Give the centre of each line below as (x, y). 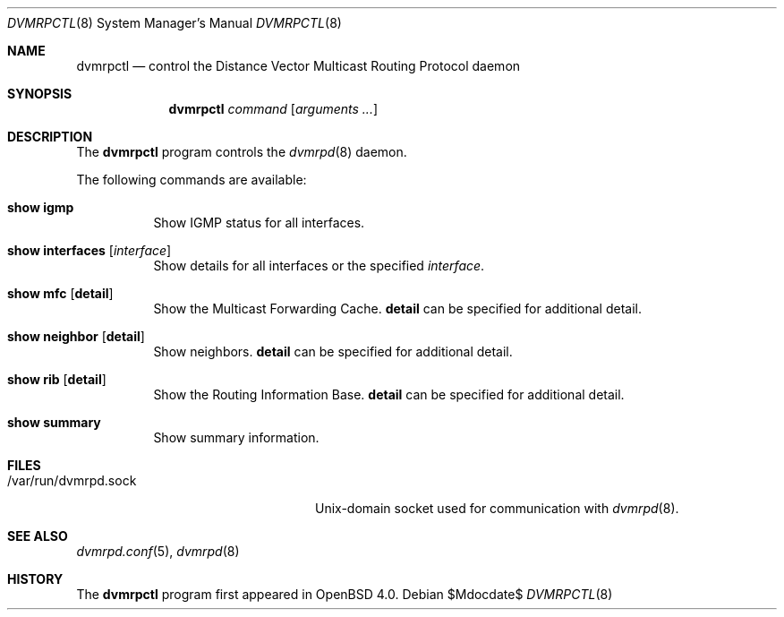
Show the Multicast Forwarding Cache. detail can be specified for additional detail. (397, 308)
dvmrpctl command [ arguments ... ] (273, 109)
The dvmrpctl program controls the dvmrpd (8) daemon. (242, 152)
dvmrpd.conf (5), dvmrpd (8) (158, 551)
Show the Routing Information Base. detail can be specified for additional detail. (389, 394)
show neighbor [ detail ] (76, 336)
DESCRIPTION (50, 137)
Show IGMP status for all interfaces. (259, 223)
